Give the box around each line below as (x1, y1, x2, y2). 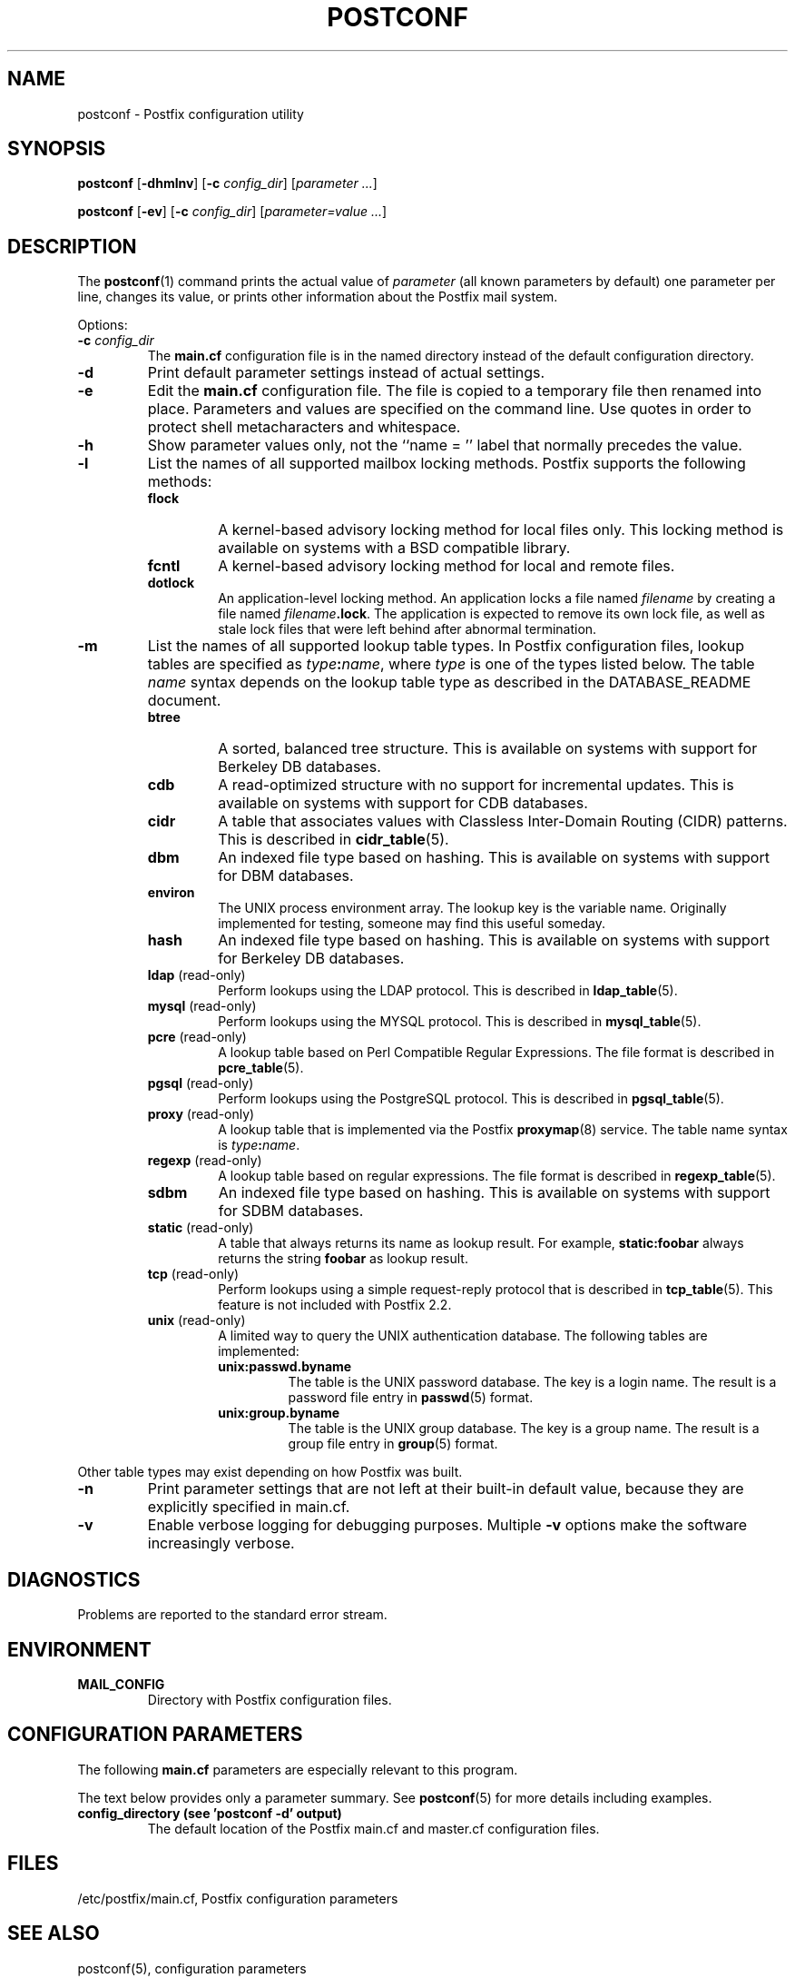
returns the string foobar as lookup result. (218, 1251, 468, 1267)
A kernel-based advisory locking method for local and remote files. (218, 557, 675, 576)
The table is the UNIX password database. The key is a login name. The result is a (288, 1374, 777, 1390)
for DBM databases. (218, 866, 354, 885)
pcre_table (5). (218, 1060, 304, 1076)
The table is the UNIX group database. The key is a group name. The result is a (288, 1420, 760, 1437)
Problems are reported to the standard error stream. (77, 1607, 388, 1623)
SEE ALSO (7, 1922, 100, 1945)
